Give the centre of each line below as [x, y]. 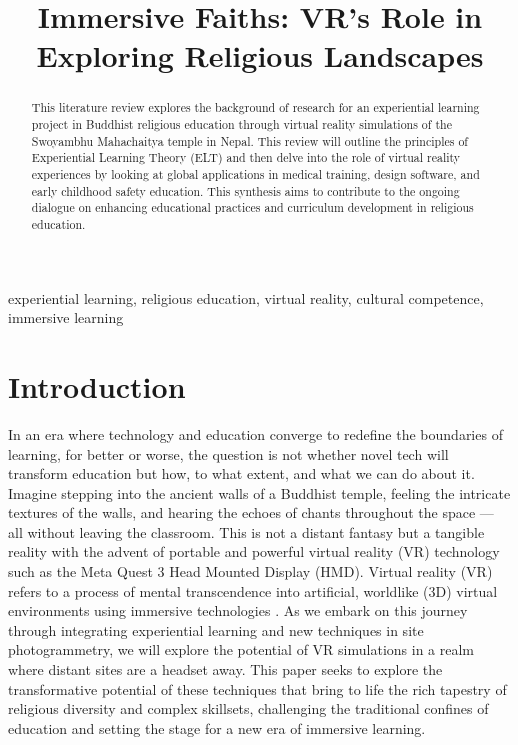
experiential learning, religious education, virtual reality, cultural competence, [246, 297]
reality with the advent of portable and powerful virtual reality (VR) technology [254, 551]
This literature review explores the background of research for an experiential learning [255, 107]
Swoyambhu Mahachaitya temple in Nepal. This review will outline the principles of [249, 140]
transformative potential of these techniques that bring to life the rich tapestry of [257, 688]
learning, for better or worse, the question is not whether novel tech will [228, 453]
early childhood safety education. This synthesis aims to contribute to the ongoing [245, 190]
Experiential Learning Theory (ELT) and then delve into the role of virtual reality [246, 157]
